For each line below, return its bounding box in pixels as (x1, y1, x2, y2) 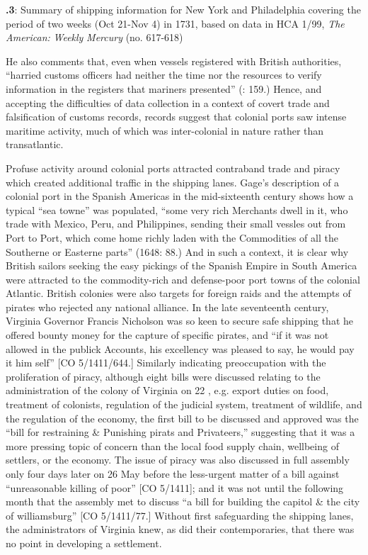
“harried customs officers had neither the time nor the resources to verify (6, 67, 322, 82)
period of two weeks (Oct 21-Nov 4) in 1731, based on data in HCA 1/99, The (6, 16, 345, 30)
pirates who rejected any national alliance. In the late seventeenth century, (6, 299, 329, 314)
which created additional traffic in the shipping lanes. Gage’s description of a (6, 174, 340, 189)
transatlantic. (6, 137, 64, 152)
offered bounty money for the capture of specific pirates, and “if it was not (6, 327, 329, 342)
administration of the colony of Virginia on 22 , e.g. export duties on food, (6, 383, 329, 398)
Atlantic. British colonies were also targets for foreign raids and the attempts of (6, 286, 351, 301)
